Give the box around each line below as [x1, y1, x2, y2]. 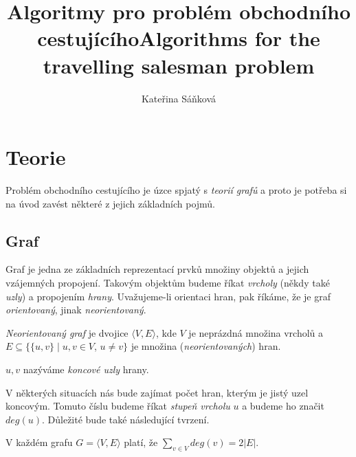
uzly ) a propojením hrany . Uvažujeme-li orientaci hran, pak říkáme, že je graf [5, 289, 331, 303]
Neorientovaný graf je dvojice [5, 325, 129, 339]
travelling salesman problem [43, 51, 315, 79]
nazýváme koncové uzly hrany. [23, 361, 149, 376]
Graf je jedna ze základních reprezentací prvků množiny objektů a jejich [5, 262, 309, 276]
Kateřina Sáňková [141, 91, 216, 105]
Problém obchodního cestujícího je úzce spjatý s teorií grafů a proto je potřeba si [5, 183, 347, 197]
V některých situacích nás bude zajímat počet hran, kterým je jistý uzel [5, 385, 309, 399]
